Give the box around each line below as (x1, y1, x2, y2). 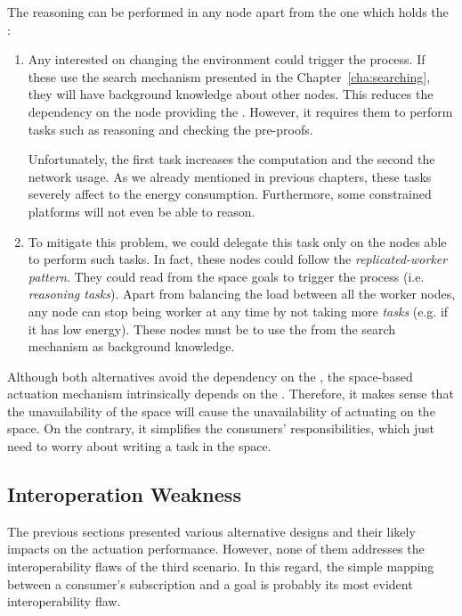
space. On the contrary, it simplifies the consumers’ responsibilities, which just (7, 419, 434, 438)
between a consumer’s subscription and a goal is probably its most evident (7, 574, 413, 593)
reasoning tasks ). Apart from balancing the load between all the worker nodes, (28, 284, 456, 303)
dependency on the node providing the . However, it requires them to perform (28, 102, 453, 120)
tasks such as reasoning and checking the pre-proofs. (28, 119, 313, 138)
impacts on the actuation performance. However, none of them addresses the (7, 539, 425, 558)
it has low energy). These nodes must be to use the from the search (28, 319, 396, 338)
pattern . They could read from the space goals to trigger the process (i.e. (28, 267, 425, 285)
